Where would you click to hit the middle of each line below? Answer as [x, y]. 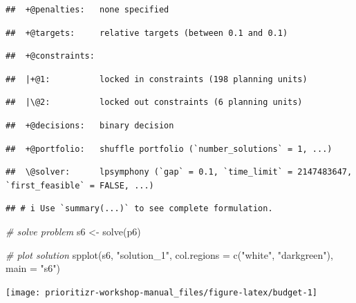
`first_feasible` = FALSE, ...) [80, 185]
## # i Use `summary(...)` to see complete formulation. [139, 209]
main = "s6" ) [33, 268]
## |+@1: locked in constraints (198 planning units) [157, 79]
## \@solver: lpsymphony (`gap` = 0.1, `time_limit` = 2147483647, [179, 172]
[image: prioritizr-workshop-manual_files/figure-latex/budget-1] [162, 292]
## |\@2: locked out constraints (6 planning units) [154, 102]
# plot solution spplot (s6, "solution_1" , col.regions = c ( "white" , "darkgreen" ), [169, 254]
